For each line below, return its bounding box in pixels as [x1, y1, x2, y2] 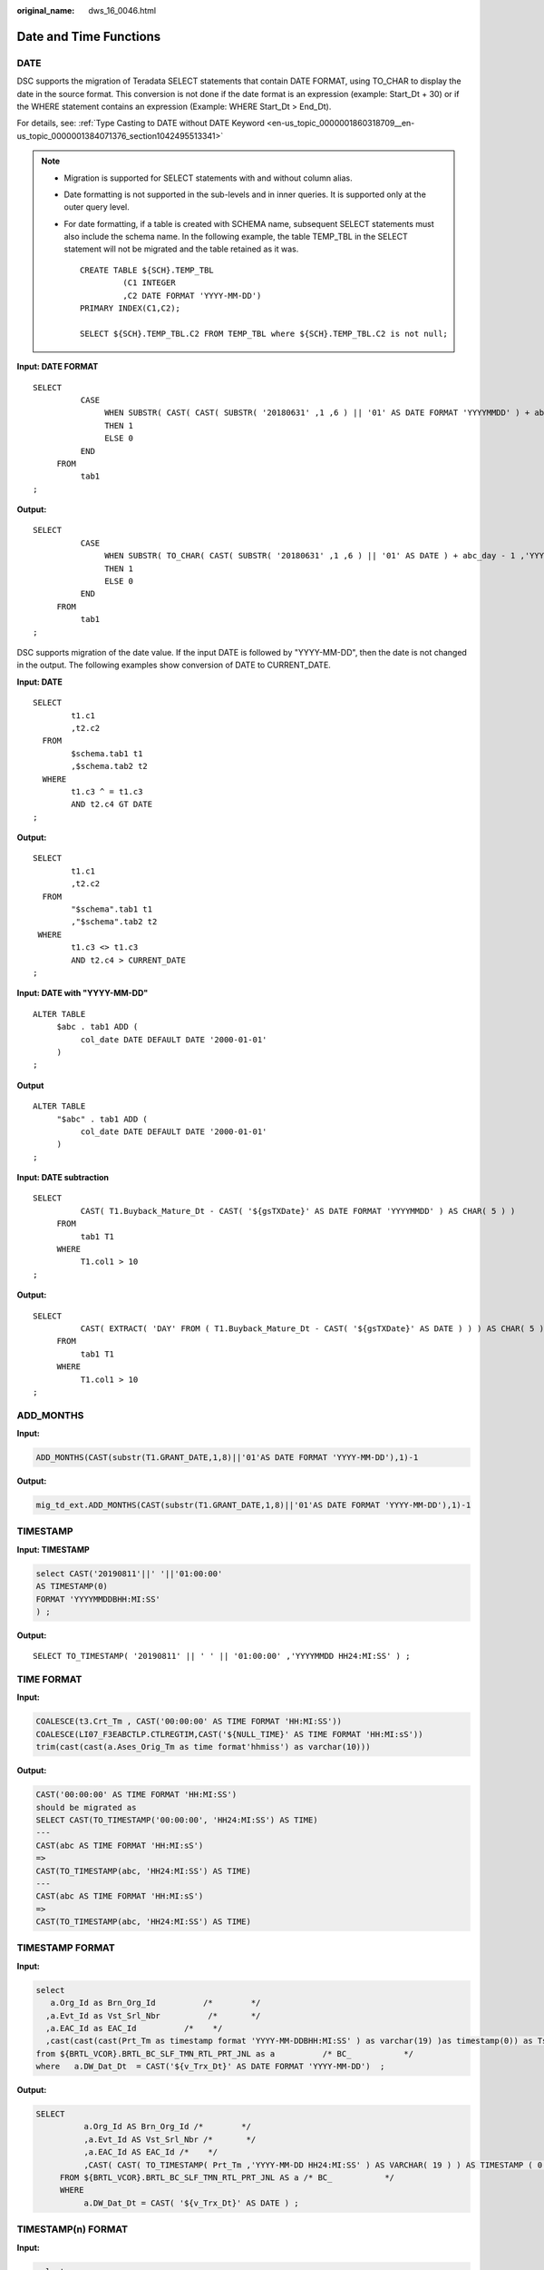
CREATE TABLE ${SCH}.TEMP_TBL [80, 264, 215, 275]
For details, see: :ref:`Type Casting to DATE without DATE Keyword [16, 118, 265, 129]
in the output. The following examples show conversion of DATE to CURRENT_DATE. [16, 659, 331, 671]
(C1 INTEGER [122, 278, 176, 288]
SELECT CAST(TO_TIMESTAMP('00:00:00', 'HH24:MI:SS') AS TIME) [35, 1814, 318, 1825]
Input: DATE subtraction [16, 1172, 109, 1183]
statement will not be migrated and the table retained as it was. [63, 243, 299, 254]
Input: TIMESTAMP [16, 1544, 90, 1554]
